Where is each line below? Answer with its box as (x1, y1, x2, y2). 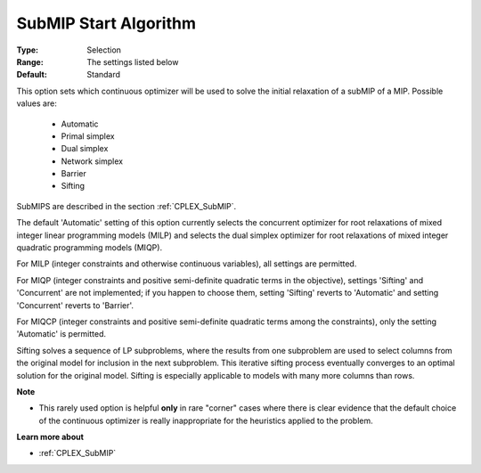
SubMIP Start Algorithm (16, 13, 196, 33)
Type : (16, 45, 39, 55)
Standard (86, 69, 120, 80)
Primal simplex (61, 130, 115, 142)
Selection (86, 45, 122, 55)
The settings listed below (86, 56, 179, 67)
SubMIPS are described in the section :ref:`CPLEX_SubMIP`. (16, 200, 237, 211)
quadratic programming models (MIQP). (16, 242, 163, 253)
